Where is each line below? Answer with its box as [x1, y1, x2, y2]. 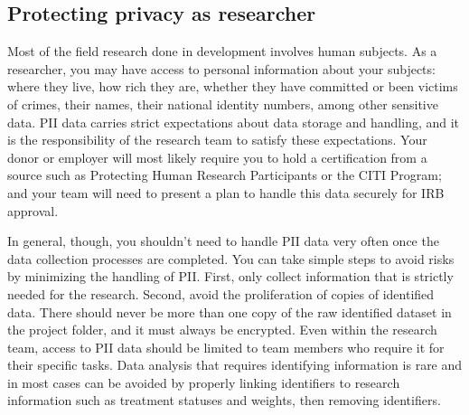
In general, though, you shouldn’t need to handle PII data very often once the [7, 231, 439, 250]
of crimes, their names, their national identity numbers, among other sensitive [7, 94, 438, 113]
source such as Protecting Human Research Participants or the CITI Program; [7, 165, 442, 184]
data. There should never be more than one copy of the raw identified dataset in [7, 302, 452, 321]
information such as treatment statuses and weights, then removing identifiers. [7, 391, 441, 410]
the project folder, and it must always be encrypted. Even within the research [7, 320, 437, 339]
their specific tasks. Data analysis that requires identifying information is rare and [7, 355, 463, 374]
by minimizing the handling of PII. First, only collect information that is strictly [7, 267, 454, 286]
